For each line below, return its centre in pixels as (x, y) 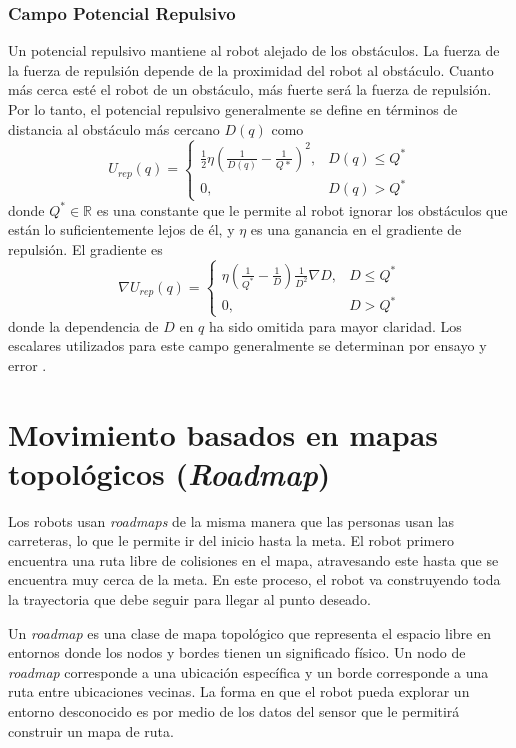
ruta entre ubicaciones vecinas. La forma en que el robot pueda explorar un (239, 691)
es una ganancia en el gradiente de (356, 229)
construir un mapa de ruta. (91, 730)
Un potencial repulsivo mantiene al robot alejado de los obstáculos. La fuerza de (254, 50)
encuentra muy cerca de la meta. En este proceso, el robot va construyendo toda (254, 579)
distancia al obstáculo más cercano (114, 128)
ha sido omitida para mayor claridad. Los (335, 325)
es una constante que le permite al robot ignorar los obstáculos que (302, 209)
